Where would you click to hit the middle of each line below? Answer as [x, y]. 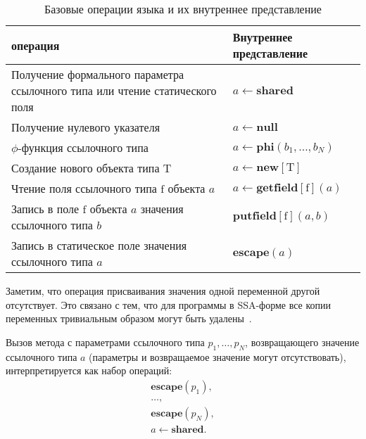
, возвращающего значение [302, 342]
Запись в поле [45, 209]
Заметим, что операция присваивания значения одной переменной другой [163, 291]
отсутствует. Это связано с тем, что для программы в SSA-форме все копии [169, 304]
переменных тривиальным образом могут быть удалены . [129, 318]
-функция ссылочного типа [83, 147]
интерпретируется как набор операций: [89, 370]
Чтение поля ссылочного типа [84, 188]
